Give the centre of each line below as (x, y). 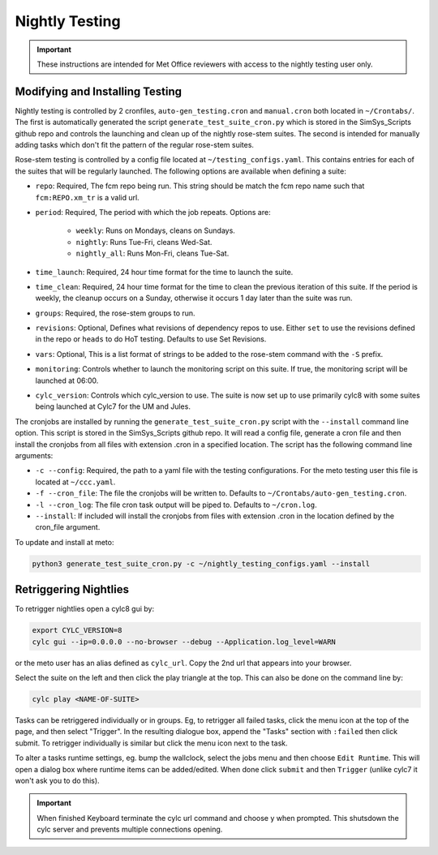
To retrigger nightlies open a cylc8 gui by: (84, 609)
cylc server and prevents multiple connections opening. (130, 829)
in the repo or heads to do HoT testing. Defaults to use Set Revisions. (151, 339)
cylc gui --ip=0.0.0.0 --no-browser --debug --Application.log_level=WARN (184, 642)
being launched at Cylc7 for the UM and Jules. (113, 406)
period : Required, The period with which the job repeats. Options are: (153, 212)
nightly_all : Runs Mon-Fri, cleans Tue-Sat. (152, 253)
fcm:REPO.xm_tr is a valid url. (87, 197)
